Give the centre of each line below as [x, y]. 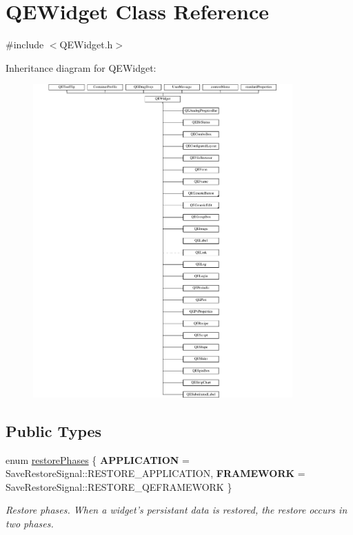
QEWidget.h [86, 45]
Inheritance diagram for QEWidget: [81, 67]
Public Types [54, 430]
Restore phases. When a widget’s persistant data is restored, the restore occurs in [176, 510]
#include [25, 45]
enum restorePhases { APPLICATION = [98, 459]
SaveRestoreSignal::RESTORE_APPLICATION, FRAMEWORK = [155, 473]
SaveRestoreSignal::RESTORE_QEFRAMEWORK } [119, 486]
